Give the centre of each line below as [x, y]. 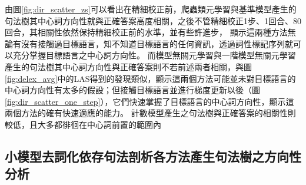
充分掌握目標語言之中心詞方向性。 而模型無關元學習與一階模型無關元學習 [154, 55]
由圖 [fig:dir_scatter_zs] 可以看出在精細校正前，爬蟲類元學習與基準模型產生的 [151, 9]
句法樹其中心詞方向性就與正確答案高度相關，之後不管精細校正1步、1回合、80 [153, 20]
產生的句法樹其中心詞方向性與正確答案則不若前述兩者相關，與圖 [128, 66]
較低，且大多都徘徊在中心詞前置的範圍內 [83, 124]
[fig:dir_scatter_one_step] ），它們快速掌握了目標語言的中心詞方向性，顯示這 [149, 101]
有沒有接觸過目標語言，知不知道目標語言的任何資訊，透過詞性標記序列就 [153, 43]
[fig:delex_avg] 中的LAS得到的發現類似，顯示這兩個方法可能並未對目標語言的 [150, 78]
